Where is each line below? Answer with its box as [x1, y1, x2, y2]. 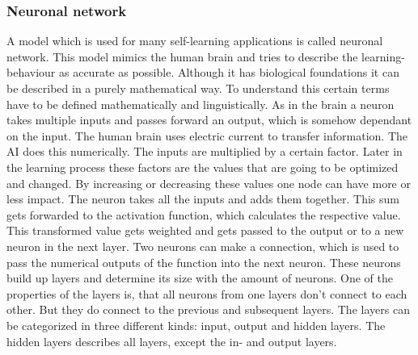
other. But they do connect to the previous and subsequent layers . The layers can [6, 301, 410, 318]
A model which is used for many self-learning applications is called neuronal [6, 32, 383, 49]
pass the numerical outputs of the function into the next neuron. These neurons [6, 253, 401, 270]
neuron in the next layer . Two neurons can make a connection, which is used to [6, 237, 399, 254]
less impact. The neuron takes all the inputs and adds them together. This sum [6, 190, 399, 207]
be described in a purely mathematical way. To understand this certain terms [6, 80, 390, 96]
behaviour [6, 64, 56, 81]
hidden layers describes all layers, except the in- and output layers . [6, 332, 337, 349]
